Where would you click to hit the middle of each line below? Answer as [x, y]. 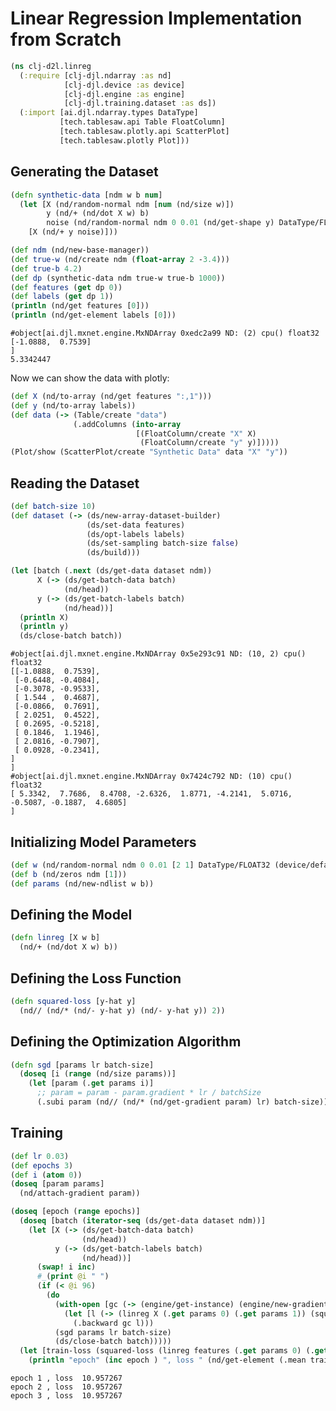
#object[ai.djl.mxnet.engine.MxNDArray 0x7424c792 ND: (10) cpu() [151, 777]
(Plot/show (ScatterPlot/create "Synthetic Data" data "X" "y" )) [149, 452]
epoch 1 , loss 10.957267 [66, 1378]
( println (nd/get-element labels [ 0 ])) [93, 315]
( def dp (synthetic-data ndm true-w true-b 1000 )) [118, 278]
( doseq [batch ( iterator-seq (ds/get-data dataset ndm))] [143, 1221]
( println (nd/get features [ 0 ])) [80, 306]
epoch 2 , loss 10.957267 [66, 1387]
